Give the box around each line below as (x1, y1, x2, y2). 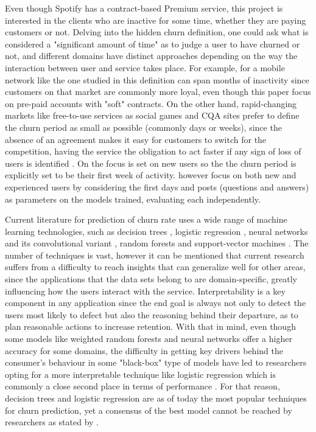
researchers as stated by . (5, 416, 99, 428)
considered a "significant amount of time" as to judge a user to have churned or (5, 37, 300, 50)
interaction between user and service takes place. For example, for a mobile (5, 61, 285, 74)
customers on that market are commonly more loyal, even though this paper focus (5, 85, 311, 98)
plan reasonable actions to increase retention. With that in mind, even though (5, 320, 296, 333)
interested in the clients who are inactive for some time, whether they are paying (5, 13, 306, 26)
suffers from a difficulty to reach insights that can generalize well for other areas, (5, 260, 306, 273)
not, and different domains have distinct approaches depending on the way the (5, 49, 298, 62)
